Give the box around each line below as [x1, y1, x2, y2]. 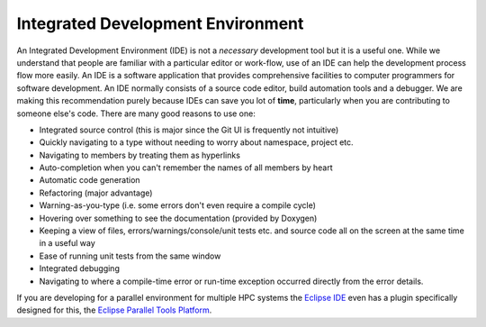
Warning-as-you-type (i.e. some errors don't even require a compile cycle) [39, 200, 317, 211]
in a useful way [39, 238, 95, 249]
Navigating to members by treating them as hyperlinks [39, 150, 240, 160]
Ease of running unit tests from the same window [39, 250, 221, 261]
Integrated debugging [39, 263, 121, 274]
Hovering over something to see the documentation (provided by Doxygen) [39, 213, 318, 223]
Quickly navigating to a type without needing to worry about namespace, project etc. [39, 137, 355, 148]
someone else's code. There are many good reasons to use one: [16, 108, 256, 119]
